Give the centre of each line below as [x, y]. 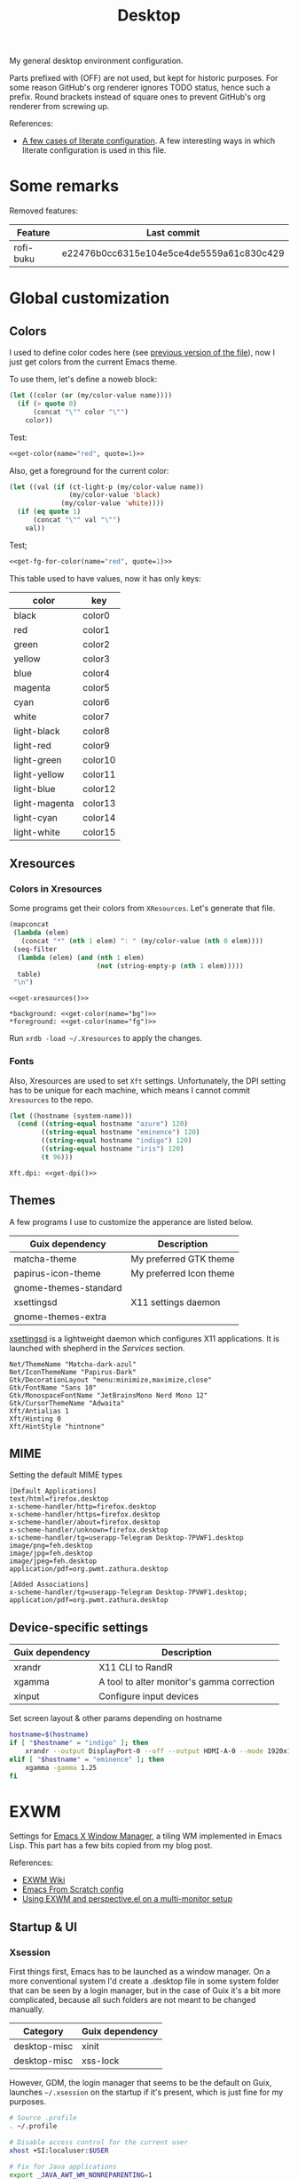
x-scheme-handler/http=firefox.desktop [83, 1507]
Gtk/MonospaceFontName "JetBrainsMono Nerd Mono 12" [109, 1395]
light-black [37, 731]
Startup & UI [43, 1927]
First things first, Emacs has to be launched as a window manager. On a [140, 1972]
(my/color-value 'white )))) [113, 503]
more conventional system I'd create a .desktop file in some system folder [144, 1981]
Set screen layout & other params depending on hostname [116, 1718]
